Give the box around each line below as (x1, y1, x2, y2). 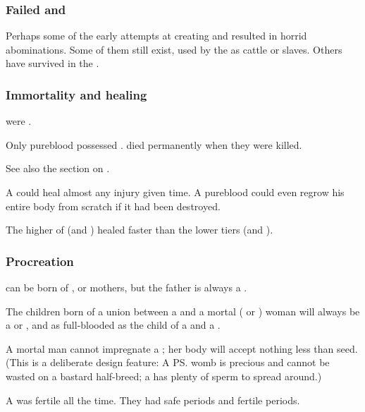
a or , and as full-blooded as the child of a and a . (6, 317, 221, 332)
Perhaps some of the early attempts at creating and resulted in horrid (6, 28, 307, 43)
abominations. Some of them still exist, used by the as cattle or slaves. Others (6, 42, 342, 56)
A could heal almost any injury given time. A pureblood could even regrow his (6, 185, 345, 199)
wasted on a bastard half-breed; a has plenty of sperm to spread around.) (6, 368, 322, 383)
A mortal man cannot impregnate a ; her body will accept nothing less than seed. (6, 341, 358, 356)
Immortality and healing (6, 85, 147, 103)
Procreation (6, 252, 74, 269)
